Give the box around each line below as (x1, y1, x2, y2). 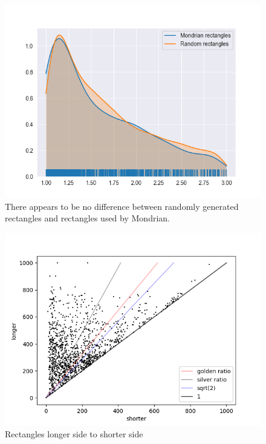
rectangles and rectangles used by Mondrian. (5, 212, 170, 224)
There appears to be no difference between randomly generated (5, 200, 239, 212)
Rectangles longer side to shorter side (5, 428, 143, 440)
